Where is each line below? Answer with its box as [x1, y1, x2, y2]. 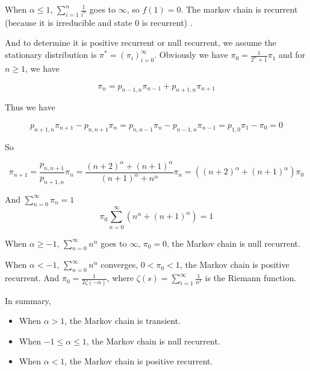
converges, [101, 258, 138, 271]
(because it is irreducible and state [5, 16, 132, 28]
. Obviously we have [154, 48, 228, 61]
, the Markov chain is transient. [64, 314, 181, 327]
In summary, [5, 294, 51, 306]
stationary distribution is [5, 48, 97, 61]
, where [107, 271, 134, 284]
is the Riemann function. [205, 271, 297, 284]
